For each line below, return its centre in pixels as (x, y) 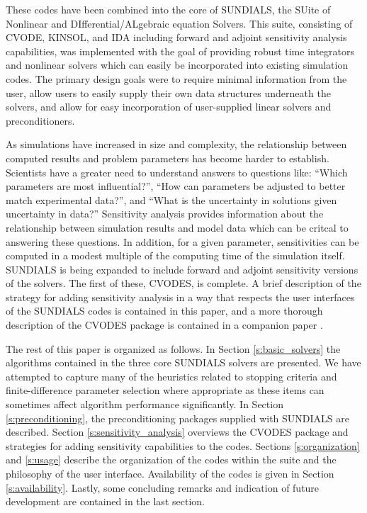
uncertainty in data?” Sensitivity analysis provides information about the (165, 214)
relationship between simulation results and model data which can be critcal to (177, 227)
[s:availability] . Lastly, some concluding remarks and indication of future (163, 487)
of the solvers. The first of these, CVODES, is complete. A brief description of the (183, 283)
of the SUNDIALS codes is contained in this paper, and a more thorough (164, 311)
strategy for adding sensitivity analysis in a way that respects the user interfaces (180, 297)
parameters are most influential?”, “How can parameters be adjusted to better (176, 186)
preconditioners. (40, 120)
